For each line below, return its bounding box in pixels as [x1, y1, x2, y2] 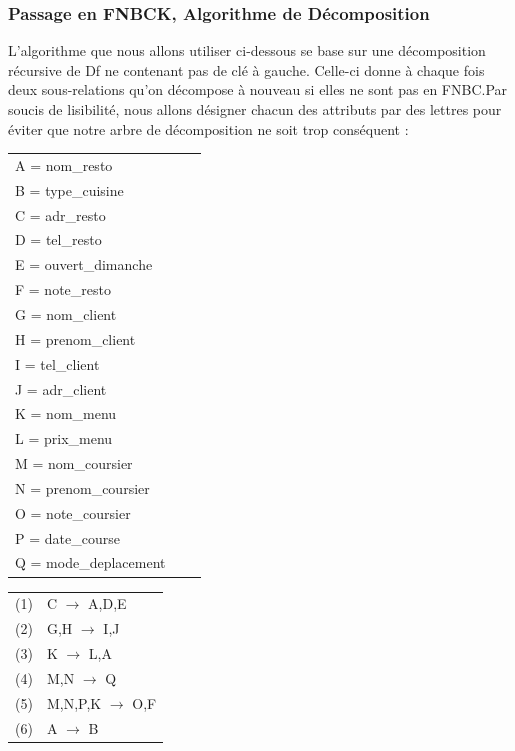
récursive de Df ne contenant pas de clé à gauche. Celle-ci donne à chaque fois [8, 59, 485, 80]
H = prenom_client [15, 328, 136, 349]
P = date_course [15, 527, 120, 548]
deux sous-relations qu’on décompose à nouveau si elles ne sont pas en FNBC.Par [8, 79, 508, 100]
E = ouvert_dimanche [15, 254, 153, 275]
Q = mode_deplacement [15, 552, 166, 573]
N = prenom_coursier [15, 477, 150, 498]
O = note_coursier [15, 502, 131, 523]
